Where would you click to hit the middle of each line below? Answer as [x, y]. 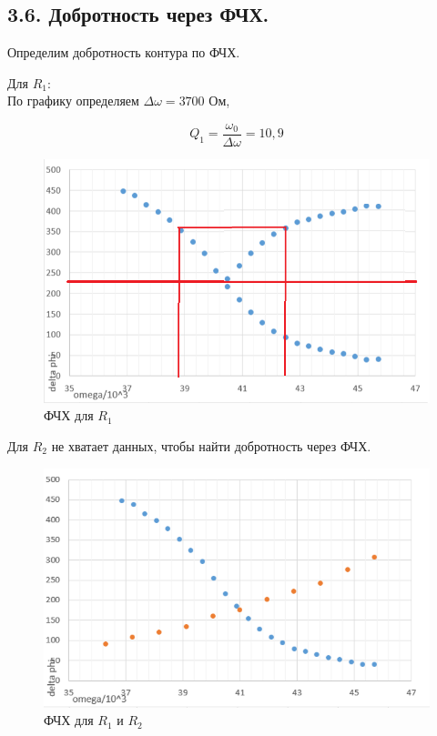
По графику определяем [73, 101]
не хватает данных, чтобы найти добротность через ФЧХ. [211, 445]
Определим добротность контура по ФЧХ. [124, 52]
